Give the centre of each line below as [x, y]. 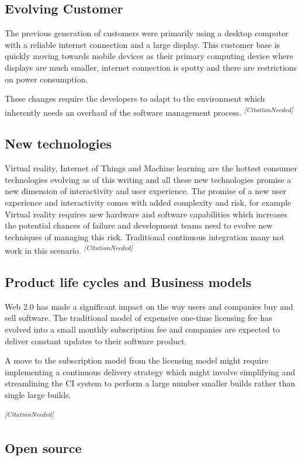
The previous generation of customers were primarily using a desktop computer [147, 33]
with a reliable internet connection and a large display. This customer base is [143, 44]
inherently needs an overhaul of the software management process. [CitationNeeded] [149, 111]
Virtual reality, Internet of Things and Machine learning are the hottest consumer [151, 168]
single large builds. [38, 394]
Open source [43, 448]
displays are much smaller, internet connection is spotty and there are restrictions [151, 67]
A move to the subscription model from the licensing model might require [137, 360]
